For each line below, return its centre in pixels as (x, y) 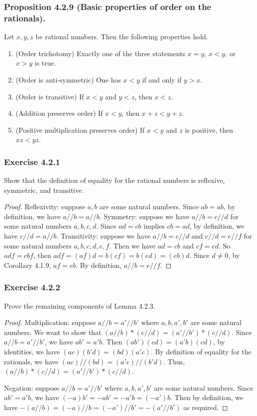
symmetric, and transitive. (44, 190)
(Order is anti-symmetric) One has (68, 79)
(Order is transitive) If (50, 96)
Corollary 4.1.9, (28, 265)
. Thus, (174, 361)
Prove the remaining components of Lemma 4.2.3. (80, 305)
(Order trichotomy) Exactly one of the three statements (100, 53)
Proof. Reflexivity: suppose (45, 207)
